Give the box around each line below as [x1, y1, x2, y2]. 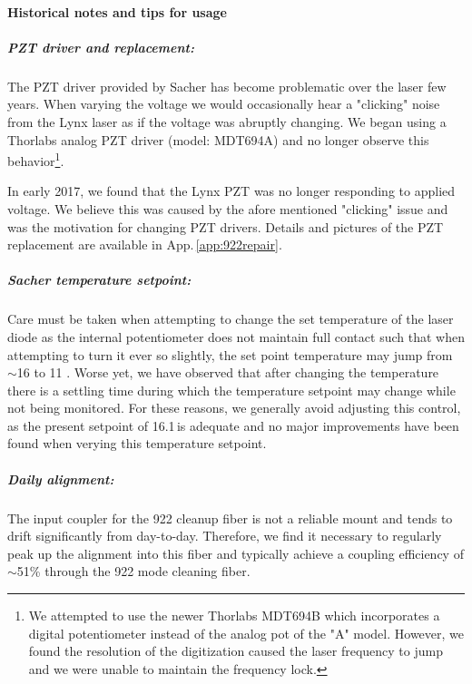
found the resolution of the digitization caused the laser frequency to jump [28, 641, 443, 660]
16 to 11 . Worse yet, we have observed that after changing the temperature [16, 363, 439, 382]
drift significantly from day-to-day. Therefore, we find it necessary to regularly [7, 526, 442, 545]
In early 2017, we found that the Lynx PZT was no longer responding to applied [7, 181, 456, 200]
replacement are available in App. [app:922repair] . [7, 235, 282, 254]
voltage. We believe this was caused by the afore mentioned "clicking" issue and [7, 199, 448, 218]
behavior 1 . [7, 149, 64, 170]
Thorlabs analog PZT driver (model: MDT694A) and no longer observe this [7, 130, 429, 149]
